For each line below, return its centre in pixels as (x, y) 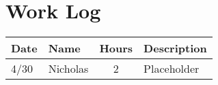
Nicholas (68, 69)
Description (175, 48)
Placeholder (172, 69)
